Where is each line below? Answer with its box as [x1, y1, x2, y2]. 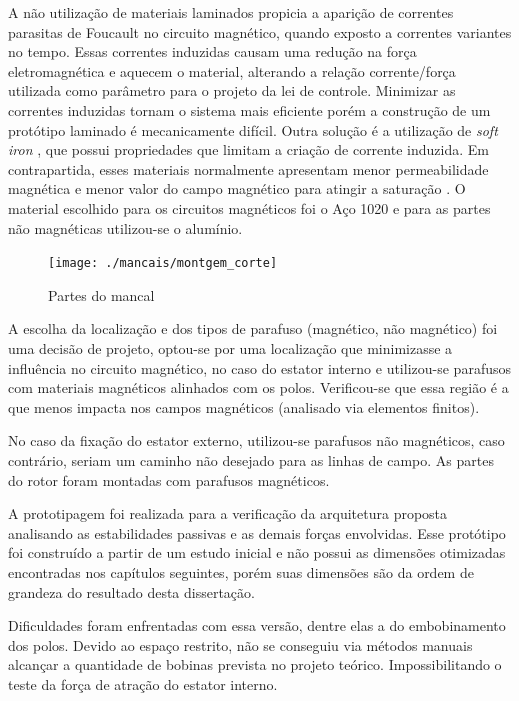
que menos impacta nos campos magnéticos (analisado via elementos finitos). [8, 396, 480, 417]
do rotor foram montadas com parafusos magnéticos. [8, 469, 330, 490]
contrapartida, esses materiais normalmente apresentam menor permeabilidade [8, 158, 489, 179]
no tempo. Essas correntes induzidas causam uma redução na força [8, 41, 417, 62]
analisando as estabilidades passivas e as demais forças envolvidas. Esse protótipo [8, 522, 506, 543]
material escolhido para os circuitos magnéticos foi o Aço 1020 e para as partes [8, 197, 491, 218]
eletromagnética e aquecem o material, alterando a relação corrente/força [8, 60, 456, 81]
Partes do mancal [48, 284, 155, 305]
